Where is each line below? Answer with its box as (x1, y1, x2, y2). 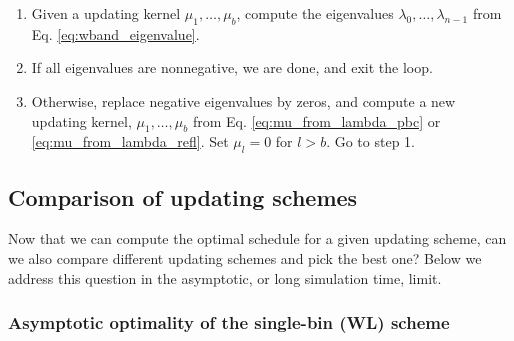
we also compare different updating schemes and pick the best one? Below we (8, 247, 482, 268)
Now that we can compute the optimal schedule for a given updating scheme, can (8, 228, 507, 249)
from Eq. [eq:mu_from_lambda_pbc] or (192, 110, 441, 131)
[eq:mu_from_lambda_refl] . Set (31, 131, 229, 152)
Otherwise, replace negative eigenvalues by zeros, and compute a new (31, 90, 456, 111)
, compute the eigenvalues (236, 3, 394, 23)
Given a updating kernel (31, 3, 181, 23)
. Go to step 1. (326, 131, 415, 152)
